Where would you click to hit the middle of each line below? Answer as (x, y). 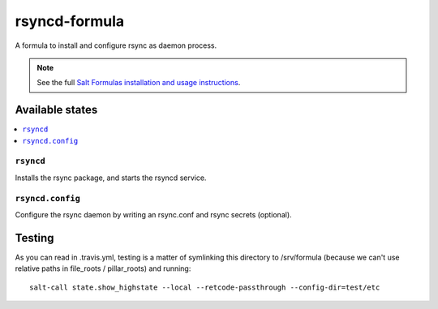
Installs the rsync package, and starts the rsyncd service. (111, 178)
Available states (56, 110)
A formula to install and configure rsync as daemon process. (116, 45)
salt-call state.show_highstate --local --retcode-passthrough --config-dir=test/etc (205, 287)
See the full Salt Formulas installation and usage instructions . (139, 83)
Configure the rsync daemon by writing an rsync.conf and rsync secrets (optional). (153, 214)
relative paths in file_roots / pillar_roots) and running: (103, 268)
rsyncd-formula (70, 21)
